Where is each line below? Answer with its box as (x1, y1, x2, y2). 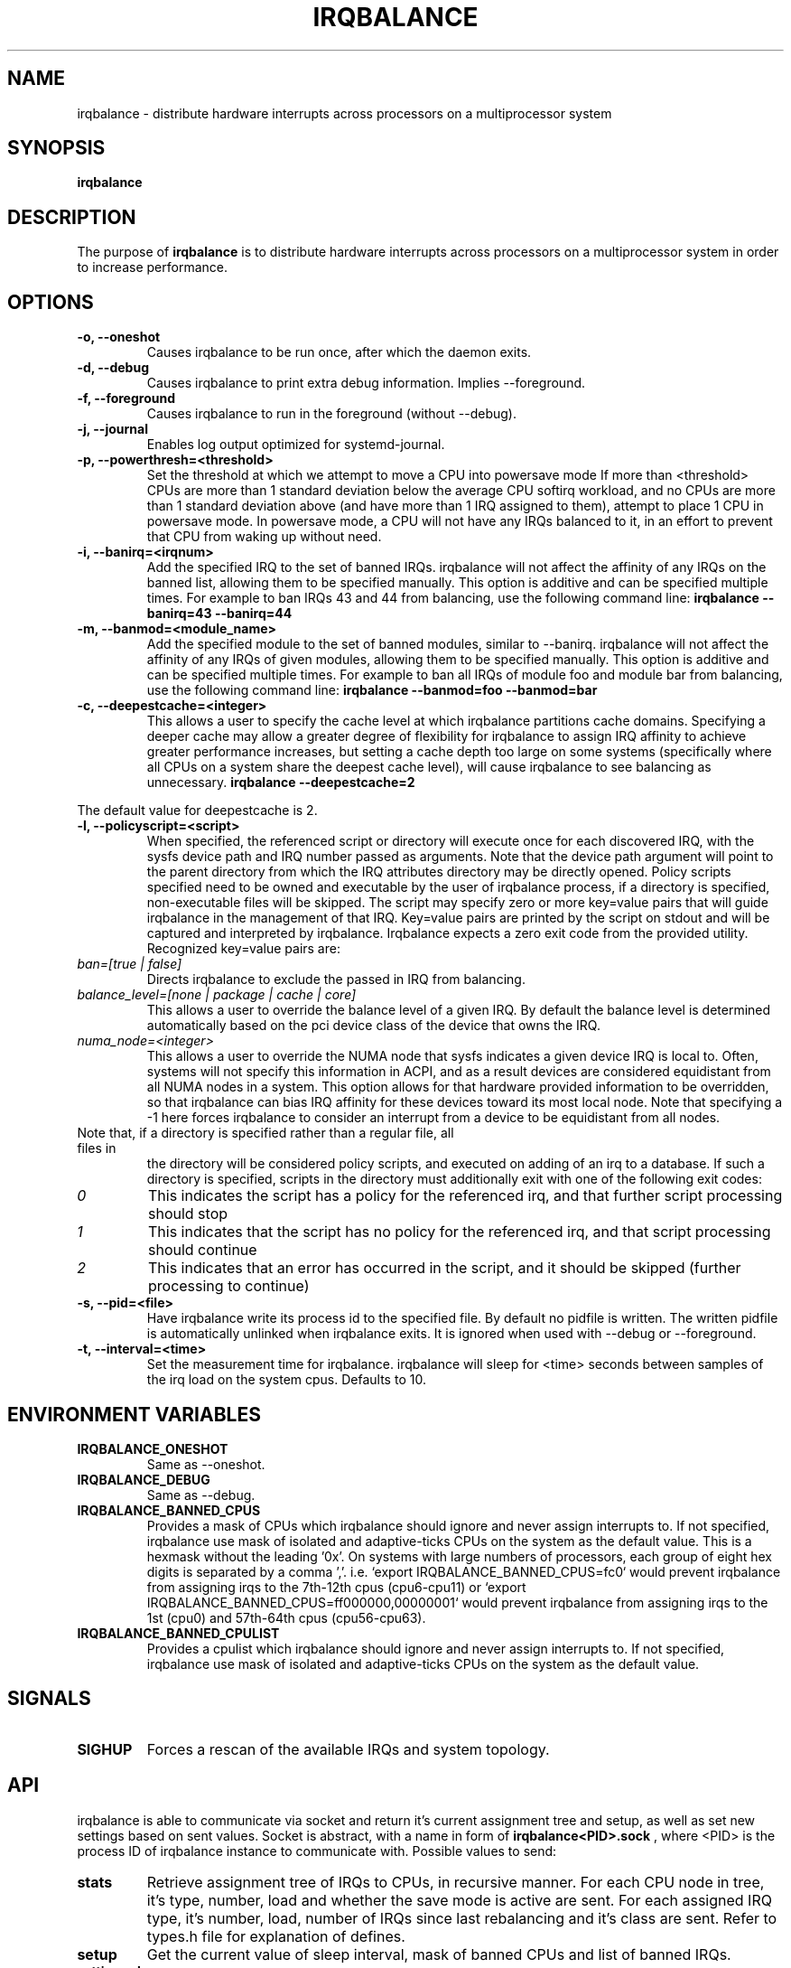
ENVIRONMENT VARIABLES (7, 1402, 261, 1426)
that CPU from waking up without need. (146, 529, 382, 545)
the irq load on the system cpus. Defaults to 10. (146, 1372, 426, 1388)
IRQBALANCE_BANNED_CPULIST (77, 1625, 280, 1641)
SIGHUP (77, 1739, 133, 1758)
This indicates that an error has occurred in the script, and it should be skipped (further (147, 1259, 741, 1278)
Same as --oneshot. (146, 1456, 265, 1472)
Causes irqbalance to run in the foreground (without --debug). (146, 406, 516, 422)
